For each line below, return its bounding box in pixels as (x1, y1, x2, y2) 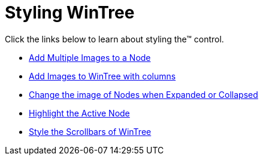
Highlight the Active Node (29, 107, 130, 118)
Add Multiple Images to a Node (29, 52, 151, 63)
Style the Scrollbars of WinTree (29, 126, 152, 137)
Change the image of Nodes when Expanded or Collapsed (29, 89, 258, 100)
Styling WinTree (5, 2, 135, 23)
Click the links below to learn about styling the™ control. (5, 33, 224, 44)
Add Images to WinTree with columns (29, 70, 176, 81)
